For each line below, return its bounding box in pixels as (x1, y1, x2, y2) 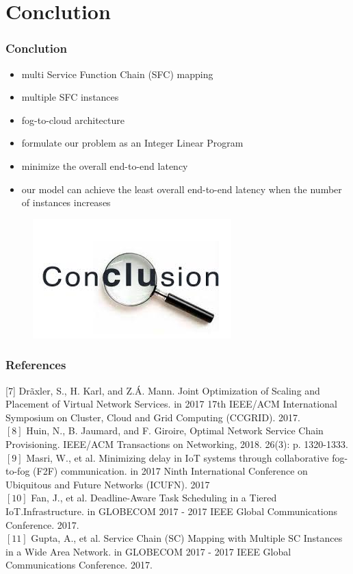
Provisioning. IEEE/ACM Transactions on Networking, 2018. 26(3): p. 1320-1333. (5, 436, 348, 451)
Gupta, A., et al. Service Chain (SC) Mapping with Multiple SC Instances (31, 531, 343, 545)
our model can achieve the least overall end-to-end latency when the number (21, 182, 342, 196)
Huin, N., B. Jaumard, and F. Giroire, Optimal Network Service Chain (26, 423, 324, 438)
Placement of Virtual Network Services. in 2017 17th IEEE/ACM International (5, 397, 337, 411)
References (5, 356, 66, 373)
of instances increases (21, 195, 111, 210)
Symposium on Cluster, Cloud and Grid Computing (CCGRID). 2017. (5, 410, 300, 424)
